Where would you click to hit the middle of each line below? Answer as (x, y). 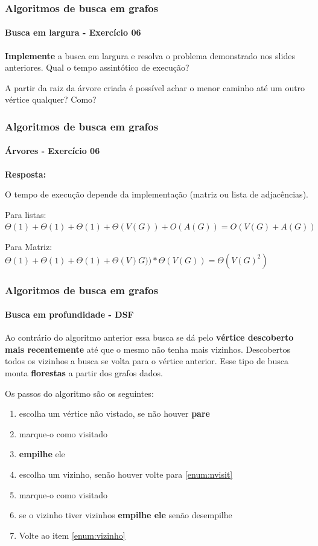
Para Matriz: (29, 247)
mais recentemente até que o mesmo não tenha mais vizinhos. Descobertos (148, 349)
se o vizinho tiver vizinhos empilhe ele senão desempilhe (126, 515)
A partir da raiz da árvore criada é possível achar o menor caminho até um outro (155, 87)
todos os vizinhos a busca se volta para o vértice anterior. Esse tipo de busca (147, 361)
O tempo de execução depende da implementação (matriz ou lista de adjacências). (157, 194)
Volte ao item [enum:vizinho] (72, 535)
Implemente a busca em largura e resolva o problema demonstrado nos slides (150, 55)
